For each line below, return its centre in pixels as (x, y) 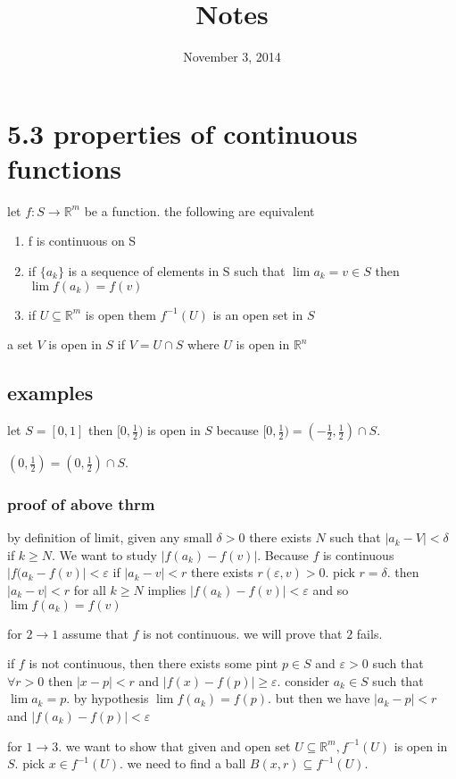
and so (331, 590)
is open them (120, 314)
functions (65, 168)
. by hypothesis (108, 698)
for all (90, 590)
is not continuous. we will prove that (243, 633)
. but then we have (319, 698)
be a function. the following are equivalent (199, 210)
